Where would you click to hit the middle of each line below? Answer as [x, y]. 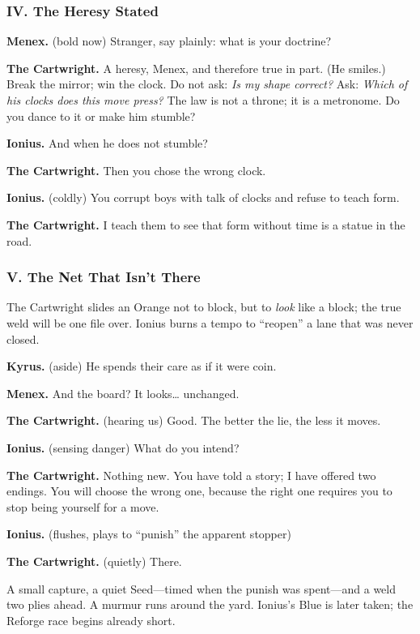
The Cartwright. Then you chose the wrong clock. [136, 170]
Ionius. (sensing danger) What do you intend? [123, 447]
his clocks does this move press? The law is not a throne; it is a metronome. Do [203, 100]
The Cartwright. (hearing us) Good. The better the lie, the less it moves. [194, 420]
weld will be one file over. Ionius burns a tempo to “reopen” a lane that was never [210, 322]
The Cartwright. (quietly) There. [94, 561]
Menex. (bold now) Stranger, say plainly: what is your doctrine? [169, 41]
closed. [23, 338]
